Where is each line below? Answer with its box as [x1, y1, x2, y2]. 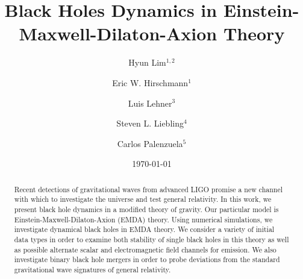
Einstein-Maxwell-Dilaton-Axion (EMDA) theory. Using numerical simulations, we [14, 214, 273, 224]
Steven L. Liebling [116, 117, 184, 130]
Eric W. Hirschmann [112, 76, 189, 89]
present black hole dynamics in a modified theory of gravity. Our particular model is [14, 204, 279, 214]
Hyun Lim [128, 56, 166, 69]
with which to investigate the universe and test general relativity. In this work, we [14, 194, 272, 204]
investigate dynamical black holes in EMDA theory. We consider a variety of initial [14, 224, 275, 234]
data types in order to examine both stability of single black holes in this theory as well [14, 234, 289, 244]
